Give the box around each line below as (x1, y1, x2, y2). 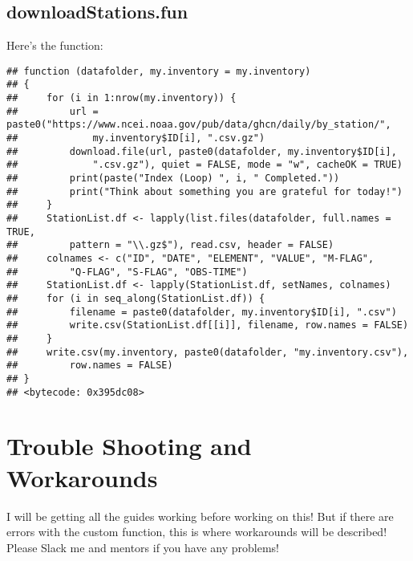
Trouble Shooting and (6, 429, 252, 462)
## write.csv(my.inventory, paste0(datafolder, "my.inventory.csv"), (6, 346, 409, 358)
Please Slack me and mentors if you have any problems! (6, 539, 279, 555)
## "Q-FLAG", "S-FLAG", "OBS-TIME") (6, 266, 248, 278)
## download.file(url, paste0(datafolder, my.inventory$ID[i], (6, 145, 397, 157)
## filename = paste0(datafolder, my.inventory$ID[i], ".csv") (6, 306, 397, 318)
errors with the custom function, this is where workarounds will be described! (6, 523, 387, 540)
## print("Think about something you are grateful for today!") (6, 185, 403, 197)
